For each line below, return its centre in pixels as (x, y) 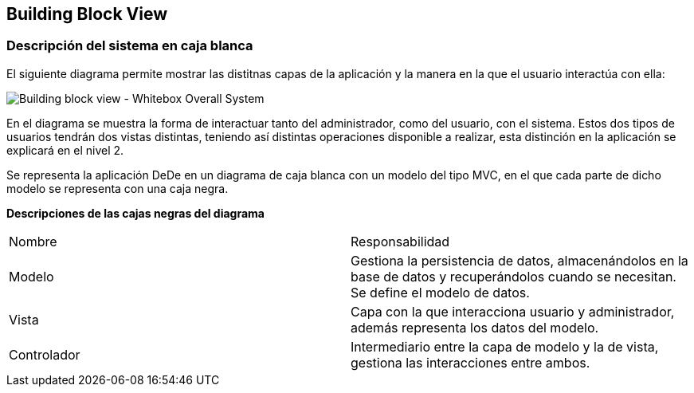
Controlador (45, 354)
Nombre (33, 241)
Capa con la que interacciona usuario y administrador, (513, 311)
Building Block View (87, 14)
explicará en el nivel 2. (65, 150)
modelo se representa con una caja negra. (118, 188)
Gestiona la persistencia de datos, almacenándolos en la (520, 260)
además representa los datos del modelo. (475, 327)
